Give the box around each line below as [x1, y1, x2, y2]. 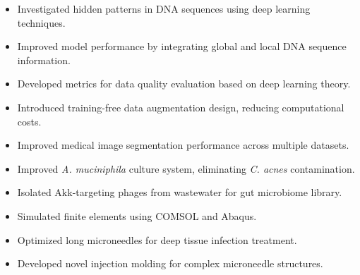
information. [17, 52, 71, 67]
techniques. [17, 15, 66, 30]
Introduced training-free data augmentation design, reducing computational [17, 99, 344, 114]
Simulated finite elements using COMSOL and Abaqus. [17, 208, 257, 223]
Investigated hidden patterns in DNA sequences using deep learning [17, 1, 311, 16]
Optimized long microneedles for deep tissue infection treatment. [17, 232, 297, 247]
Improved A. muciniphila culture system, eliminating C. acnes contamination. [17, 161, 355, 176]
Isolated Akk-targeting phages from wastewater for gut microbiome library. [17, 185, 342, 200]
